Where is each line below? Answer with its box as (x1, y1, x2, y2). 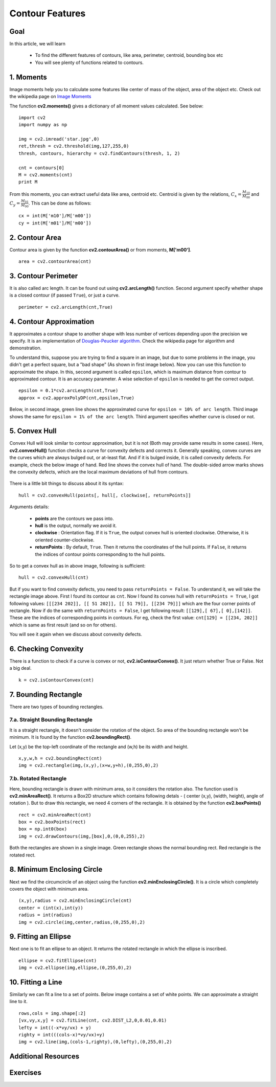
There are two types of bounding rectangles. (9, 704, 104, 710)
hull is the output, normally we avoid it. (35, 523, 117, 529)
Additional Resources (9, 1052, 79, 1061)
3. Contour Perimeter (9, 271, 78, 280)
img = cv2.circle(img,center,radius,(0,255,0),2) (18, 919, 146, 925)
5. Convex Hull (9, 427, 57, 436)
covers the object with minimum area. (9, 886, 89, 892)
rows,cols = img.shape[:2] (18, 1010, 86, 1016)
